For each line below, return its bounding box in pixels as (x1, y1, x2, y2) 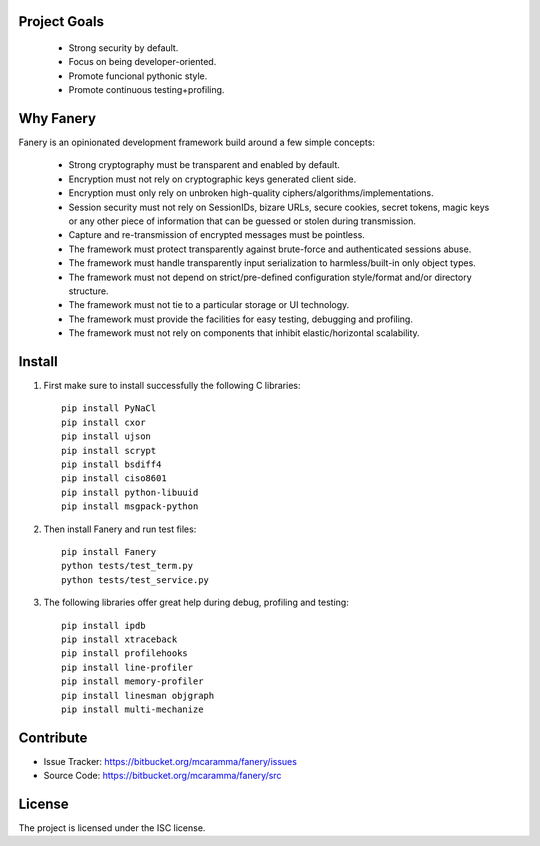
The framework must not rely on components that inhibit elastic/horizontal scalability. (68, 327, 420, 339)
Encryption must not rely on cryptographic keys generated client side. (68, 173, 357, 185)
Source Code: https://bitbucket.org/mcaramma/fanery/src (43, 770, 282, 782)
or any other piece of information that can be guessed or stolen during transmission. (68, 215, 417, 227)
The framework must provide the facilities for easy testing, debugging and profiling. (68, 313, 414, 325)
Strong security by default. (68, 42, 179, 54)
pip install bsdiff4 (61, 459, 162, 470)
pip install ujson (61, 431, 152, 442)
